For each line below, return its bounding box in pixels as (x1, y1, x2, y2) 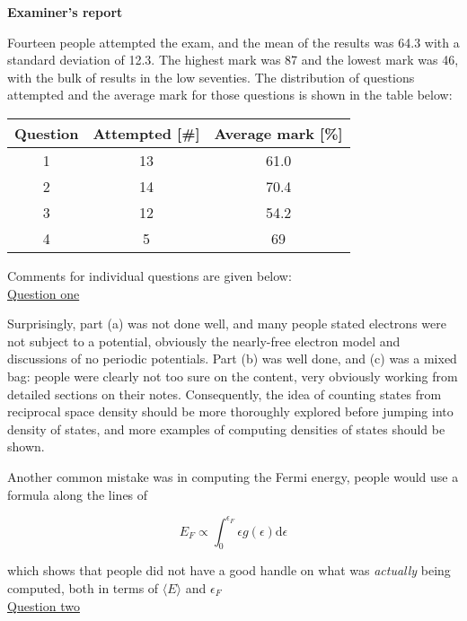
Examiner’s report (7, 3, 123, 21)
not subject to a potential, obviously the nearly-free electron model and (7, 331, 401, 350)
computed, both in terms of (7, 578, 159, 597)
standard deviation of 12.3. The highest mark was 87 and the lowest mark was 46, (7, 50, 459, 69)
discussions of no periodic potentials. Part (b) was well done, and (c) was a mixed (7, 349, 457, 368)
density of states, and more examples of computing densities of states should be (7, 419, 445, 438)
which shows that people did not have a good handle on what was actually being (7, 561, 451, 580)
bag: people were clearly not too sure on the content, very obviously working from (7, 366, 458, 385)
